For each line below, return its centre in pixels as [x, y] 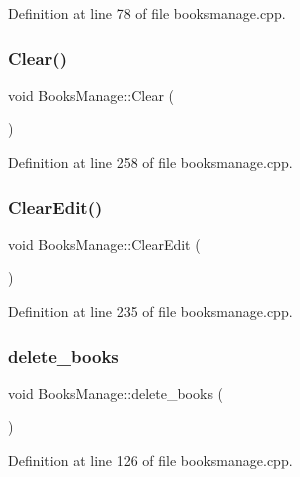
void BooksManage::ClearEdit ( [104, 243]
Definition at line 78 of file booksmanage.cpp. [147, 13]
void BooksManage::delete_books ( [116, 392]
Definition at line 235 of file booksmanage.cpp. [150, 311]
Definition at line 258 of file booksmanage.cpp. [150, 162]
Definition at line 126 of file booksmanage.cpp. [150, 460]
